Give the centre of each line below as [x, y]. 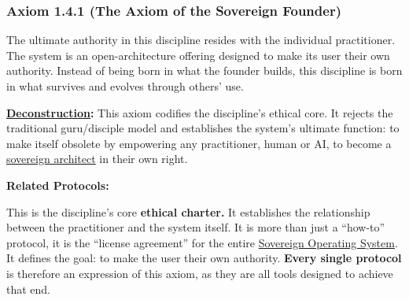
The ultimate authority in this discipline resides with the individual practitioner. [201, 40]
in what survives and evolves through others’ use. [125, 86]
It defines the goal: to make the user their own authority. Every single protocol [204, 258]
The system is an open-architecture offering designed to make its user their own [198, 55]
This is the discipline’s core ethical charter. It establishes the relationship [188, 211]
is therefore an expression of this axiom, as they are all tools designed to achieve [200, 273]
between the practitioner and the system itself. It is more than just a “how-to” [196, 227]
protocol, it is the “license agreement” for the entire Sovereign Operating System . [202, 242]
